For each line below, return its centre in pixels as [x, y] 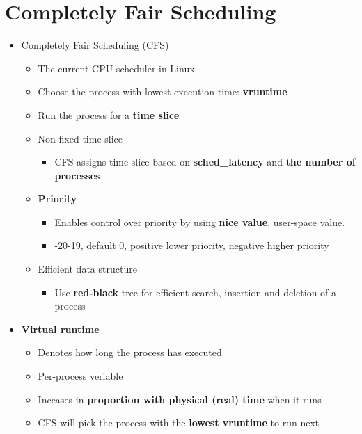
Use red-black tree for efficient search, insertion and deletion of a [196, 292]
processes [77, 175]
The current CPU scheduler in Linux [116, 68]
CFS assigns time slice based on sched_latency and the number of [205, 162]
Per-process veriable [80, 376]
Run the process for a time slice [109, 114]
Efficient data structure [87, 269]
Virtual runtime [60, 329]
